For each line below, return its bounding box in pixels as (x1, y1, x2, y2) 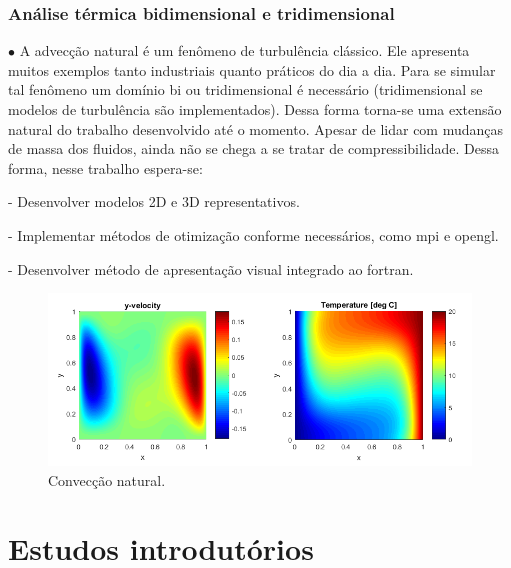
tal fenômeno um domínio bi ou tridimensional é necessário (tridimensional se (8, 79, 483, 100)
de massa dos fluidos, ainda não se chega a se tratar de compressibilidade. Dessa (8, 138, 500, 159)
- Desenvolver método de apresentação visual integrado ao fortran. (8, 258, 414, 279)
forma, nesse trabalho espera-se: (8, 157, 203, 178)
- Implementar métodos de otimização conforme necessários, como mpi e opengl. (8, 224, 499, 245)
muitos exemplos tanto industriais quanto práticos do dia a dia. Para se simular (8, 59, 496, 80)
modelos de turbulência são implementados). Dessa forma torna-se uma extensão (8, 99, 502, 119)
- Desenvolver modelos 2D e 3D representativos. (8, 191, 300, 212)
